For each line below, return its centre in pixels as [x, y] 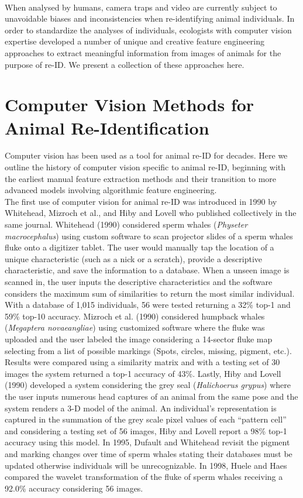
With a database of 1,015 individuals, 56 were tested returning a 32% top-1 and [148, 305]
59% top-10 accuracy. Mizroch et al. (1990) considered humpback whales [135, 316]
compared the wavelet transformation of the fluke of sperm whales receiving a [144, 477]
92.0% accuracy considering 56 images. [74, 488]
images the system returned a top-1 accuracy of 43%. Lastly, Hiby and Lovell [143, 373]
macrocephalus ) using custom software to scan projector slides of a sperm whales [149, 236]
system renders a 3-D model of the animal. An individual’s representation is [141, 408]
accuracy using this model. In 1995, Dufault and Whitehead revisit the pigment [147, 442]
